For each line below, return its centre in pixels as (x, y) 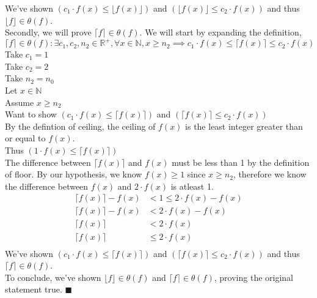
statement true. (34, 289)
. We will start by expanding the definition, (220, 32)
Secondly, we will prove (48, 32)
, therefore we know (270, 174)
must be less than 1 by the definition (241, 162)
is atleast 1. (192, 186)
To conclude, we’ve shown (53, 277)
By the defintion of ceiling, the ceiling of (80, 126)
